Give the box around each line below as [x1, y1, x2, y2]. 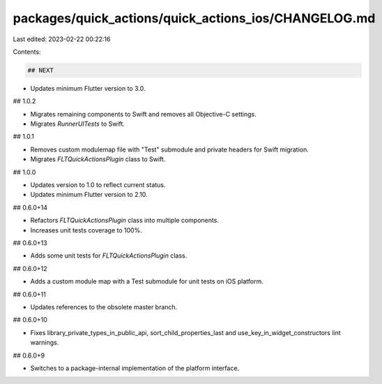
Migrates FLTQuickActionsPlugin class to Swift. [30, 155, 166, 163]
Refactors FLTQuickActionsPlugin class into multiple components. [30, 216, 220, 225]
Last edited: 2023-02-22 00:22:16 [13, 35, 111, 43]
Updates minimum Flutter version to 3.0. [30, 84, 146, 92]
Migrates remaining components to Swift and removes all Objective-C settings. [30, 110, 257, 118]
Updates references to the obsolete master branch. [30, 302, 178, 311]
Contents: [13, 47, 41, 56]
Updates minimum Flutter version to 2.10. [30, 191, 148, 199]
